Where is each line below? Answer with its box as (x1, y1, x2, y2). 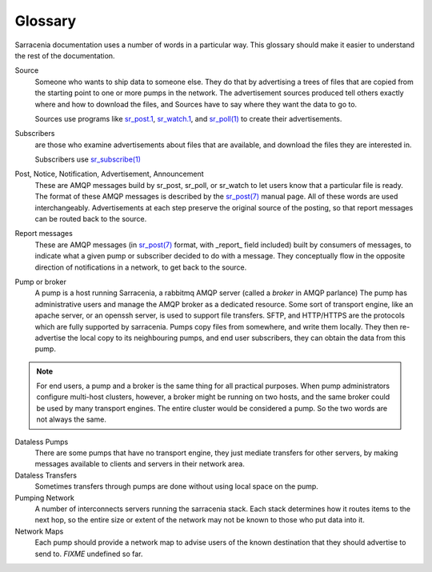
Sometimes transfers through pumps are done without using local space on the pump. (34, 482, 319, 491)
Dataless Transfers (14, 470, 78, 480)
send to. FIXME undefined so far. (34, 549, 143, 558)
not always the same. (36, 414, 107, 424)
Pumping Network (14, 493, 75, 502)
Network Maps (14, 526, 64, 536)
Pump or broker (14, 277, 67, 286)
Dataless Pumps (14, 437, 69, 446)
